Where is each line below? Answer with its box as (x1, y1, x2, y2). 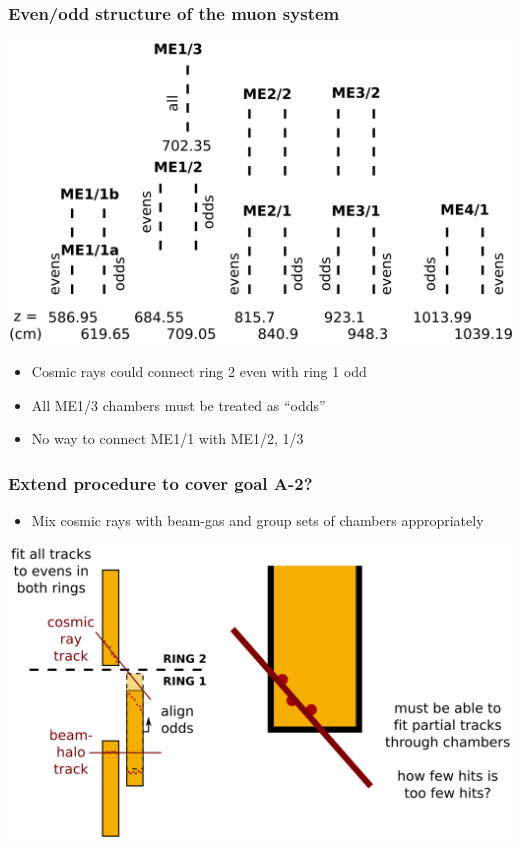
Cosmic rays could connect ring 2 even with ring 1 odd (31, 361, 367, 382)
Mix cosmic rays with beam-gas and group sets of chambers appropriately (31, 510, 484, 531)
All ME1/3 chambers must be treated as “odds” (31, 394, 326, 415)
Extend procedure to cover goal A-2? (8, 470, 313, 495)
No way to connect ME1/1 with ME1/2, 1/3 (31, 428, 304, 449)
